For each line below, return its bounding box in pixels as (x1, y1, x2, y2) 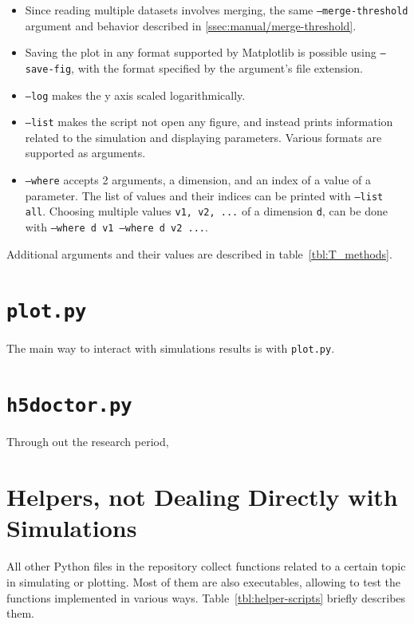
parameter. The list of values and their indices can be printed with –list (25, 187, 384, 203)
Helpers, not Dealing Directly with (6, 480, 398, 513)
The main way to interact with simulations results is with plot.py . (6, 339, 335, 356)
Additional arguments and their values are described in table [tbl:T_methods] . (6, 245, 392, 262)
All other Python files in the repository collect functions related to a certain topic (6, 558, 406, 575)
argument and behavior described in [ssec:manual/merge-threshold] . (25, 17, 357, 34)
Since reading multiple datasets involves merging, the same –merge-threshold (25, 2, 408, 18)
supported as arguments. (25, 144, 146, 161)
